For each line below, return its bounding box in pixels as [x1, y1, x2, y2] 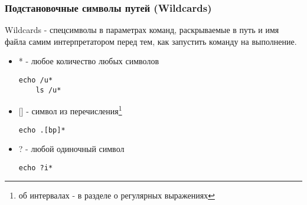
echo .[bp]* [18, 125, 66, 134]
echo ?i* [18, 163, 53, 172]
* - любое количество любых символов [18, 55, 159, 67]
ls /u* [35, 85, 61, 94]
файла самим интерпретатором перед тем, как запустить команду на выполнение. [5, 35, 297, 47]
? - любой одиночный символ [18, 143, 125, 155]
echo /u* [18, 76, 53, 84]
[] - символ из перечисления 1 [18, 103, 122, 117]
